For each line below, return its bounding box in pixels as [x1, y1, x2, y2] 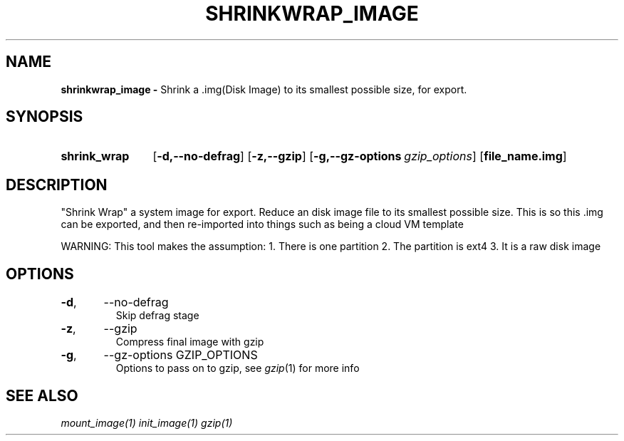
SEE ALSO [6, 386, 78, 405]
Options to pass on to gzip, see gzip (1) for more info [115, 362, 360, 375]
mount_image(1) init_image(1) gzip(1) [61, 416, 233, 429]
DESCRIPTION [6, 175, 108, 194]
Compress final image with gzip [115, 336, 264, 348]
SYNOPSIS [6, 108, 83, 126]
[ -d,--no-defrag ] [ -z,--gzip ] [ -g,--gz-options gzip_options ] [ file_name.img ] [152, 149, 567, 164]
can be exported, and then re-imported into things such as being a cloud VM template [61, 218, 464, 231]
